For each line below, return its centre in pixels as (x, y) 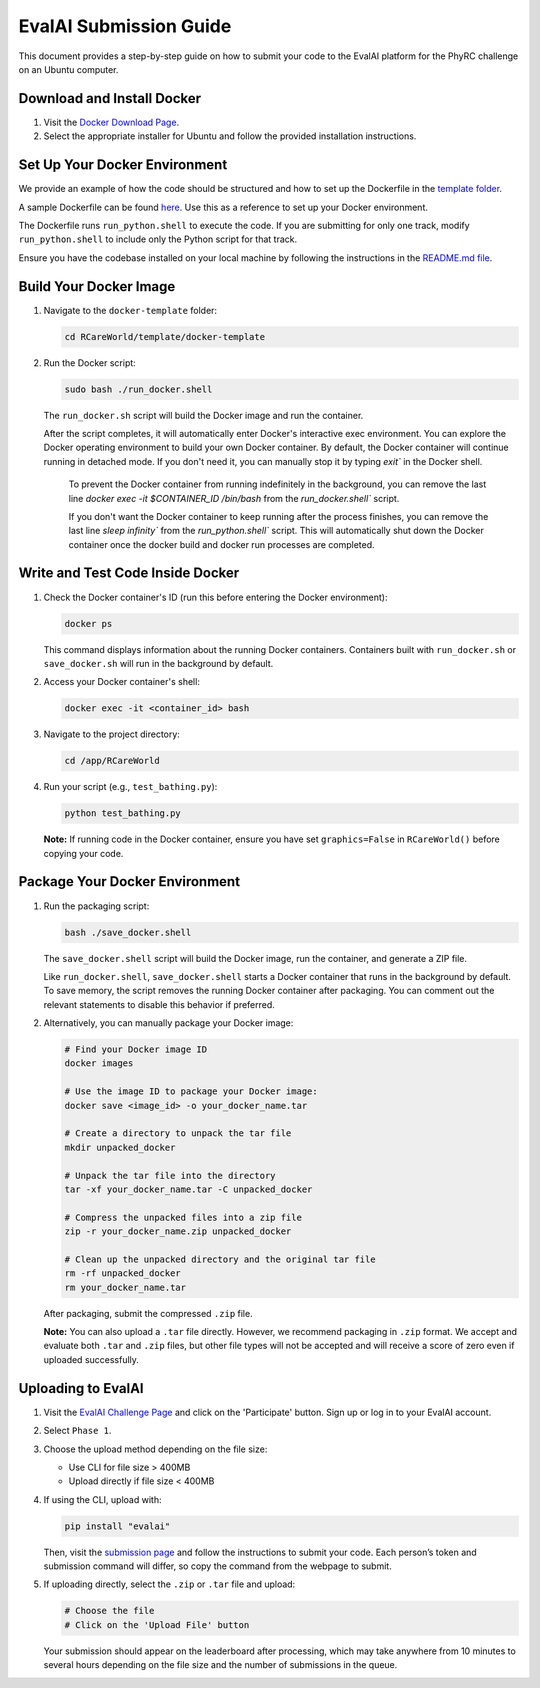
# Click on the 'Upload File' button (157, 1624)
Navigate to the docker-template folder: (130, 310)
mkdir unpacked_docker (120, 1147)
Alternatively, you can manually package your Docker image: (168, 1023)
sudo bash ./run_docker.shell (138, 389)
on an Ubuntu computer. (68, 69)
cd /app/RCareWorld (112, 761)
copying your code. (83, 853)
